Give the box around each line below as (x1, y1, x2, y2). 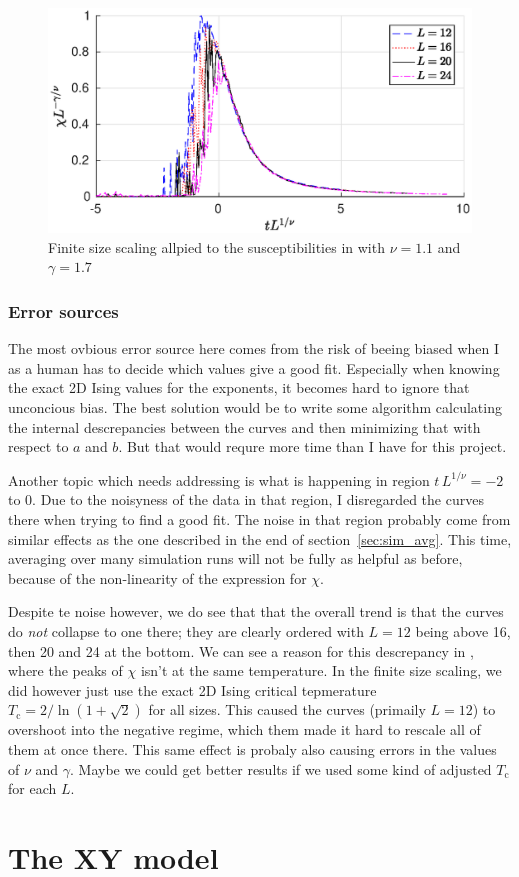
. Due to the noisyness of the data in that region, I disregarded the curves (32, 489, 484, 510)
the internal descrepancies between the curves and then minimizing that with (8, 416, 481, 437)
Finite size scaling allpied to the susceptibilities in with (48, 236, 385, 257)
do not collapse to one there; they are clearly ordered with (8, 620, 364, 641)
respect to (8, 436, 69, 457)
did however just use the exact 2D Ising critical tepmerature (8, 679, 377, 700)
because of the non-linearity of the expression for (8, 567, 307, 588)
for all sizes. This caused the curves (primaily (148, 699, 426, 720)
